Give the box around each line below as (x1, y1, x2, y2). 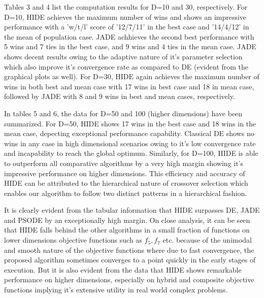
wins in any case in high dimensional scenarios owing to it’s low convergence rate (4, 138, 256, 148)
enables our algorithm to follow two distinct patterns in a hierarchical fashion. (4, 187, 247, 198)
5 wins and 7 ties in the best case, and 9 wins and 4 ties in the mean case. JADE (4, 41, 256, 52)
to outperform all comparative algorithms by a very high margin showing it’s (4, 157, 244, 168)
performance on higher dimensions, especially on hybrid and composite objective (4, 274, 254, 285)
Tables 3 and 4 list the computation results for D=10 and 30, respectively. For (4, 2, 248, 12)
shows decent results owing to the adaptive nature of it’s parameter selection (4, 51, 243, 61)
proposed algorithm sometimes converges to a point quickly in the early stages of (4, 254, 256, 265)
